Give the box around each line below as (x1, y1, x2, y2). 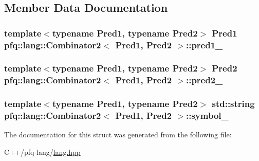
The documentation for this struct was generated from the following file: (4, 129, 232, 140)
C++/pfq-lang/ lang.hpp (4, 147, 81, 157)
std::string (212, 97, 255, 110)
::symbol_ (186, 109, 229, 122)
